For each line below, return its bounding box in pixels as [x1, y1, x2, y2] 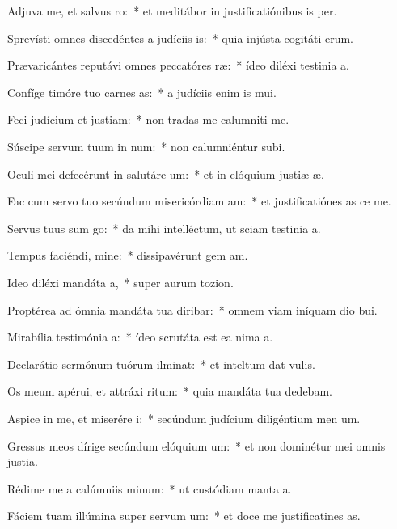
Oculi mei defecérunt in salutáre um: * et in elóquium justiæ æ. [7, 165, 324, 182]
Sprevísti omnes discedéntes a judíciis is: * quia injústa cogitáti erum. [7, 29, 354, 46]
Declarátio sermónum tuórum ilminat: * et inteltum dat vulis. [7, 355, 315, 372]
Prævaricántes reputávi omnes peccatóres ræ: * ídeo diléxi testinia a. [7, 57, 350, 74]
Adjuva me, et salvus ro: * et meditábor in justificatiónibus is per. [7, 2, 337, 19]
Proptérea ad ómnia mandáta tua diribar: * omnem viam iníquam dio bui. [7, 301, 378, 318]
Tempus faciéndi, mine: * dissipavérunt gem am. [7, 247, 248, 264]
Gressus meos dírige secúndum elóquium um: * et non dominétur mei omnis [7, 437, 386, 454]
